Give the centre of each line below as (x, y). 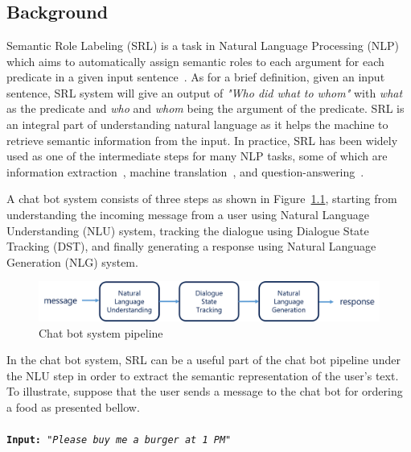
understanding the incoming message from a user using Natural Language (188, 214)
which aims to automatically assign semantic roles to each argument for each (195, 61)
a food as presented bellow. (73, 406)
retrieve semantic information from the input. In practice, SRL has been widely (202, 140)
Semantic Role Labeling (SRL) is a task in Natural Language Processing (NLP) (203, 45)
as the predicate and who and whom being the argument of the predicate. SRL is (205, 108)
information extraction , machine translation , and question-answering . (185, 171)
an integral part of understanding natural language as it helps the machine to (197, 124)
